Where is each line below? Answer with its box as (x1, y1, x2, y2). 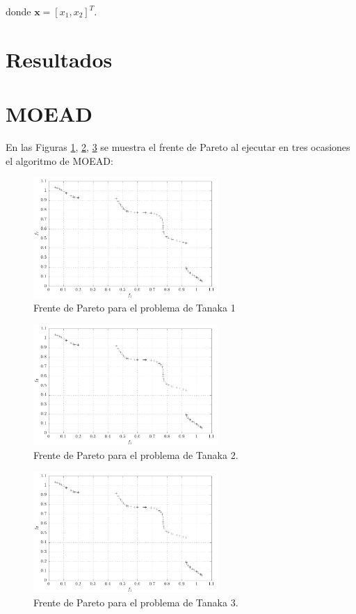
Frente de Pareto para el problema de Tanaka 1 (33, 300, 236, 315)
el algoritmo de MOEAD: (6, 153, 113, 168)
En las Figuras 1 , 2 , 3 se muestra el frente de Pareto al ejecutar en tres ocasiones (6, 140, 350, 154)
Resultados (6, 45, 113, 73)
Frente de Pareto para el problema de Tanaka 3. (33, 595, 238, 609)
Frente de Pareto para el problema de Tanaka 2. (33, 448, 238, 462)
